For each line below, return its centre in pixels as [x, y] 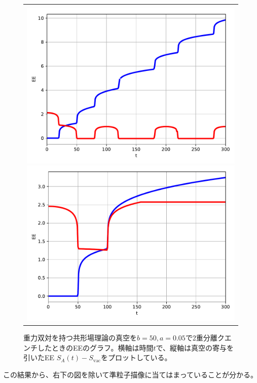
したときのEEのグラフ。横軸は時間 [95, 347]
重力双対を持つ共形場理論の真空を [80, 337]
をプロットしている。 [136, 357]
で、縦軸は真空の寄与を [195, 347]
